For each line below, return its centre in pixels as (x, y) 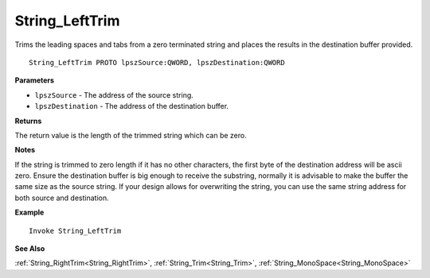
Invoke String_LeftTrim (75, 231)
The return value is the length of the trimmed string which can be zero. (131, 135)
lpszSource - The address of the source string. (114, 95)
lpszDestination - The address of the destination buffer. (132, 106)
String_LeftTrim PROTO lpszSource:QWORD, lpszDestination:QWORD (157, 62)
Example (29, 212)
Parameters (35, 80)
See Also (30, 249)
